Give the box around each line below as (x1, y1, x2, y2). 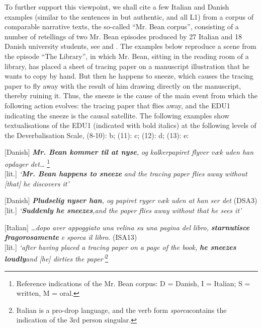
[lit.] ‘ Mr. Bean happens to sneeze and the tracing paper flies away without (5, 168, 247, 179)
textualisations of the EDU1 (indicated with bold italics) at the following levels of (5, 120, 256, 130)
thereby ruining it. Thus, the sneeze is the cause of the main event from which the (5, 90, 258, 101)
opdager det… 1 (5, 157, 50, 169)
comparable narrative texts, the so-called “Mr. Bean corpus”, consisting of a (5, 21, 239, 32)
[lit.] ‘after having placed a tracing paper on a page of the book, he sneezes (5, 241, 236, 252)
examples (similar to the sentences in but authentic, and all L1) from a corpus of (5, 11, 253, 22)
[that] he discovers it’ (5, 178, 69, 188)
